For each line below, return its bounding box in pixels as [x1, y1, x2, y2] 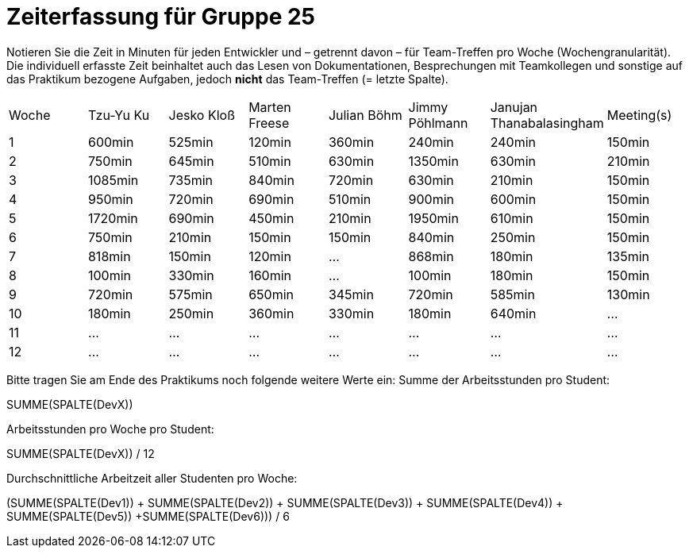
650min [248, 286, 294, 302]
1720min [87, 210, 138, 226]
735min [168, 171, 214, 188]
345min [328, 286, 374, 302]
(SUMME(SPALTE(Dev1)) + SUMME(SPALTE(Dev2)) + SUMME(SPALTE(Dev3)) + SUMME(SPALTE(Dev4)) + [6, 495, 564, 510]
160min [248, 267, 292, 283]
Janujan [490, 98, 538, 115]
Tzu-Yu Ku [87, 106, 150, 123]
